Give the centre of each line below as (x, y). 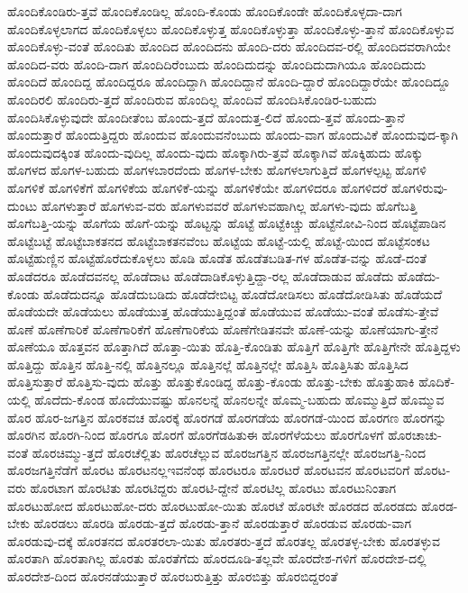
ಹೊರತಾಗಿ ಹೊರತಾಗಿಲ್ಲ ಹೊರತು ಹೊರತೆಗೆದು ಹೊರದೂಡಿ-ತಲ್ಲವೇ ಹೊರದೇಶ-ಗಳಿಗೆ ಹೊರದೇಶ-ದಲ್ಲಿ (217, 558)
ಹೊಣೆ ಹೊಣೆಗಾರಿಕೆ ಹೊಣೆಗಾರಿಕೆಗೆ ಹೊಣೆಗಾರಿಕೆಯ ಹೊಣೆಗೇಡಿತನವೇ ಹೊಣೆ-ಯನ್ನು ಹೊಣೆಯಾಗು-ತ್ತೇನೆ (223, 328)
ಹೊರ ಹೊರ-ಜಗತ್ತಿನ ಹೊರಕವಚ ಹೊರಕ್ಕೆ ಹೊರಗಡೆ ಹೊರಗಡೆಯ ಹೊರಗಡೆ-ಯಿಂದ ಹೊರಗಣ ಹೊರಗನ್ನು (227, 417)
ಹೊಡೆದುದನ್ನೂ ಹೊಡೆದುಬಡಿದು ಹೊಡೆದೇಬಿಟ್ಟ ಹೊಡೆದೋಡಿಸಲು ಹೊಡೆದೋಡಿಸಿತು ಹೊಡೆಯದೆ (243, 293)
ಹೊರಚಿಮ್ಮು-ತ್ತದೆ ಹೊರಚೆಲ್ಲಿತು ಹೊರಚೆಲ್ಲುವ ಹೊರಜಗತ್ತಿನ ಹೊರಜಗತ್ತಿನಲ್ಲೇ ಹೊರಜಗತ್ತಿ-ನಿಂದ (229, 452)
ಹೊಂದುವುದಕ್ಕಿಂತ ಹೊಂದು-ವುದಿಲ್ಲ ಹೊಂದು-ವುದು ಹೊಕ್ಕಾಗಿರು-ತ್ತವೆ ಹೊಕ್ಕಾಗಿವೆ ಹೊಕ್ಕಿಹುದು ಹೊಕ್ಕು (216, 152)
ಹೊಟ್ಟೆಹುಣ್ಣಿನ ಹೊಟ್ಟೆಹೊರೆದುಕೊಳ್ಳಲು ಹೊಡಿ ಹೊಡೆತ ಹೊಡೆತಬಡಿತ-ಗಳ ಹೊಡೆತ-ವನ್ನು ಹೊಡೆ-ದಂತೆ (217, 258)
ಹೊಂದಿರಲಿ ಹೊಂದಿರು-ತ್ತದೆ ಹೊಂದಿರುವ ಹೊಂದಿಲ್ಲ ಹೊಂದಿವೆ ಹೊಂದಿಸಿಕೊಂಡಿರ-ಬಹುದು (192, 99)
